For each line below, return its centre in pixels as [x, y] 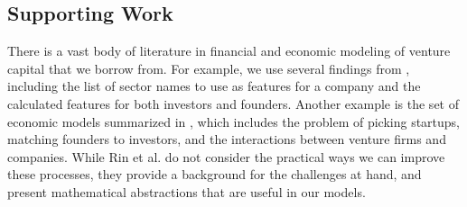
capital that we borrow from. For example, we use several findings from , [209, 68]
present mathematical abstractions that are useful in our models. [187, 191]
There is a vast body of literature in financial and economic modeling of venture [229, 51]
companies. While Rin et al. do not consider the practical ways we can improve [226, 156]
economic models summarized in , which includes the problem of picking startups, [233, 121]
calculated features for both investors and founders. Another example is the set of [233, 103]
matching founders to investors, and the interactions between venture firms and [227, 139]
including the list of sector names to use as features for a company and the [214, 86]
